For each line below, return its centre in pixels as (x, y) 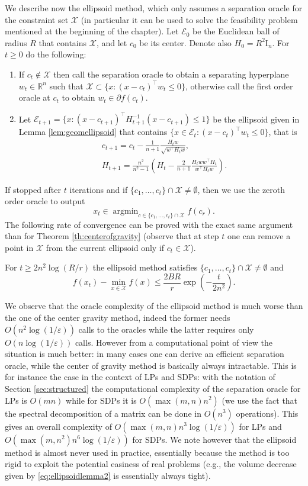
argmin (126, 211)
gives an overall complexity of (58, 426)
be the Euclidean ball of (236, 31)
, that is (283, 132)
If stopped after (33, 189)
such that (66, 86)
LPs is (16, 400)
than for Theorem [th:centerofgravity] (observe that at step (112, 236)
